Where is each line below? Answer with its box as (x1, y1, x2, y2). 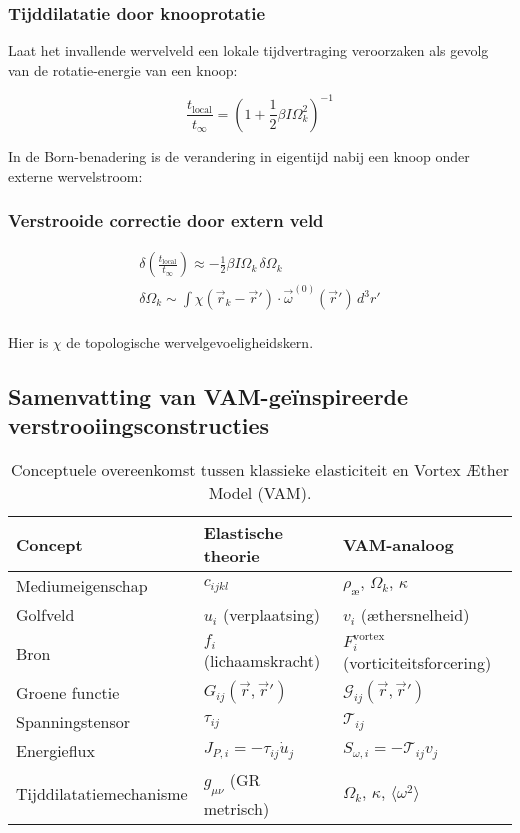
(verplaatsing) (222, 603, 320, 627)
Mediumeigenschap (16, 574, 148, 598)
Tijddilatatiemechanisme (16, 782, 188, 806)
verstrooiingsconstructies (8, 410, 270, 441)
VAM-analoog (342, 532, 454, 556)
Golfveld (16, 603, 75, 627)
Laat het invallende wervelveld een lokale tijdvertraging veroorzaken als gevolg (8, 40, 489, 61)
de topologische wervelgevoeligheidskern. (66, 332, 314, 353)
